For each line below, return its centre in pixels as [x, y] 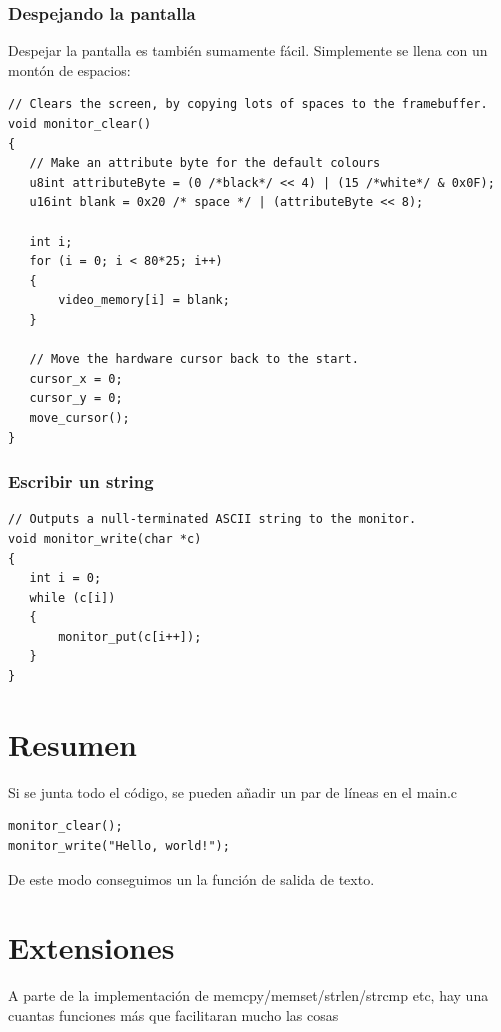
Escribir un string [81, 481]
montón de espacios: [69, 69]
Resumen [72, 743]
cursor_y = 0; [76, 398]
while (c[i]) [72, 597]
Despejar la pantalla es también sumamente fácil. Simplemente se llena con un [248, 50]
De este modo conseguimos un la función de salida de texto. [191, 878]
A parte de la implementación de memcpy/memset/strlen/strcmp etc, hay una [248, 995]
